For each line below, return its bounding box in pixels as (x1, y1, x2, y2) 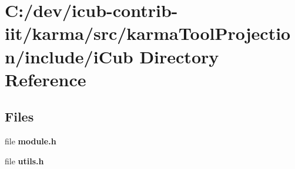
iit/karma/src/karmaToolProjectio (5, 21, 291, 45)
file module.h (5, 135, 56, 147)
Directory (139, 44, 219, 68)
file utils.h (5, 154, 44, 167)
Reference (5, 67, 86, 91)
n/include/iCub (5, 44, 133, 68)
